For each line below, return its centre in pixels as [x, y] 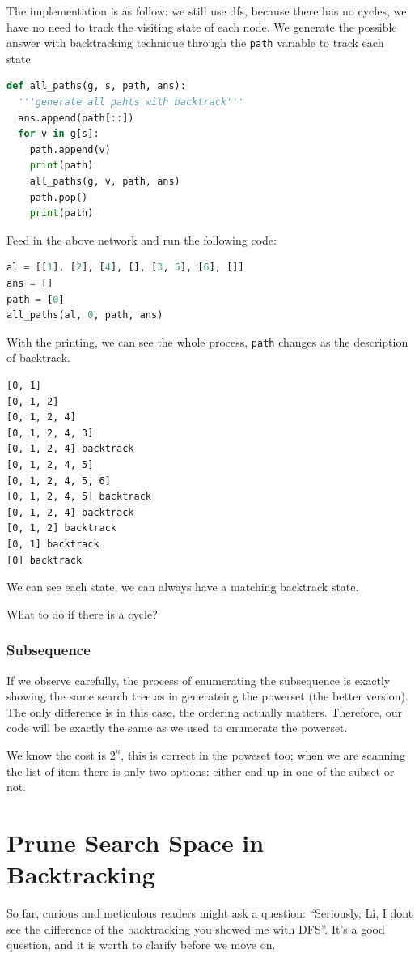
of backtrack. [38, 358]
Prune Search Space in [135, 842]
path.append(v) [70, 149]
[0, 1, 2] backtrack [62, 528]
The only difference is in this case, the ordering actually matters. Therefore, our [205, 711]
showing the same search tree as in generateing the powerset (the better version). [207, 696]
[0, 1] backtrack [53, 544]
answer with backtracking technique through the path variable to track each [195, 43]
